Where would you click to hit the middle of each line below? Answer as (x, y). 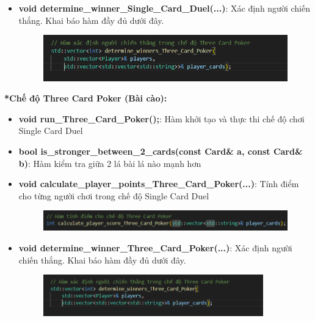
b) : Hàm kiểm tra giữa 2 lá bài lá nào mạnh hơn (110, 163)
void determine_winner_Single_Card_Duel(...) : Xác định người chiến (164, 8)
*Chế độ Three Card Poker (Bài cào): (86, 98)
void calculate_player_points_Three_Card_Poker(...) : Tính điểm (159, 184)
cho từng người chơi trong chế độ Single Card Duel (114, 195)
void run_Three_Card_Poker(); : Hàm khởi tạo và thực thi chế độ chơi (161, 118)
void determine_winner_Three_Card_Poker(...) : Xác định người (155, 247)
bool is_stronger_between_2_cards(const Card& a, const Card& (161, 151)
